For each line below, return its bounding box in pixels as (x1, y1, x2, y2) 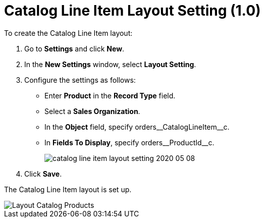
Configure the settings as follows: (24, 75, 136, 84)
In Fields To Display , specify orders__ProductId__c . (44, 138, 215, 147)
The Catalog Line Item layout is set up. (4, 185, 132, 194)
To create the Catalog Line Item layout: (4, 28, 133, 37)
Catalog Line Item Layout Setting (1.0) (4, 2, 261, 19)
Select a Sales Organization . (44, 106, 140, 116)
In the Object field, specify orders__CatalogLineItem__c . (44, 122, 230, 131)
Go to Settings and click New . (24, 44, 125, 53)
